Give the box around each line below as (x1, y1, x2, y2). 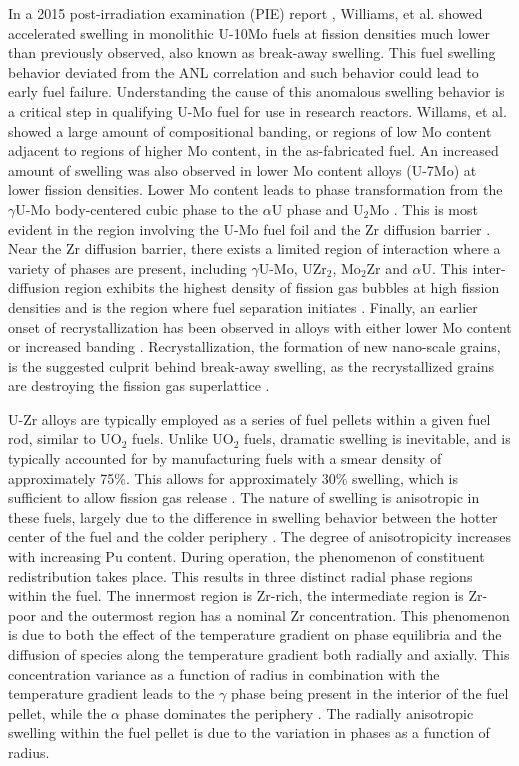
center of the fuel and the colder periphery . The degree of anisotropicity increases (8, 526, 511, 547)
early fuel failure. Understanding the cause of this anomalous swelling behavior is (8, 81, 505, 102)
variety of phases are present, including (8, 257, 247, 278)
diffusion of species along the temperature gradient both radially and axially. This (8, 644, 510, 664)
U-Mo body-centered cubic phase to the (15, 198, 259, 219)
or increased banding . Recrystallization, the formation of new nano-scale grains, (8, 336, 501, 357)
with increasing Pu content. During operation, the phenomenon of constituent (8, 546, 485, 567)
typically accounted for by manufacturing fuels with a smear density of (8, 448, 442, 469)
